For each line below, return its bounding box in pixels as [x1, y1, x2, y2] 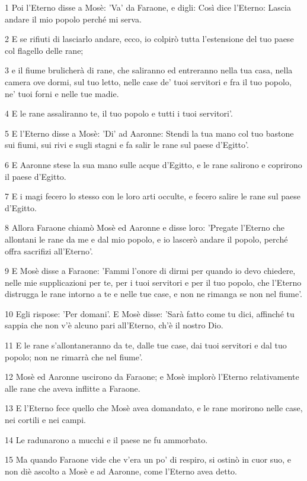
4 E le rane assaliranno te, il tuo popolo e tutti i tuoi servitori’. [5, 107, 233, 120]
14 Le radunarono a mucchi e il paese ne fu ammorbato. [5, 433, 208, 446]
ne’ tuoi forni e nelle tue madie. [5, 87, 119, 99]
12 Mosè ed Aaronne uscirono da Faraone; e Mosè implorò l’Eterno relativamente [5, 370, 299, 383]
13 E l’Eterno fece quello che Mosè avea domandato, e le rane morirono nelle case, [5, 402, 303, 414]
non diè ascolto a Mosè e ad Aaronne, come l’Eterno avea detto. [5, 464, 237, 477]
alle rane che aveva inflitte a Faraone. [5, 382, 140, 394]
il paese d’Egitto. [5, 170, 66, 182]
